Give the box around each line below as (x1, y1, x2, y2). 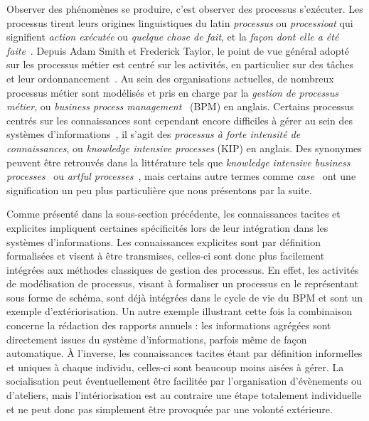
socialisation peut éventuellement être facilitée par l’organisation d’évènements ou (6, 373, 362, 388)
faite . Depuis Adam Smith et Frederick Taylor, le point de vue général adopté (6, 43, 350, 58)
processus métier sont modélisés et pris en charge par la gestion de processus (6, 85, 339, 100)
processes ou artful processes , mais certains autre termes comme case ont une (6, 169, 356, 183)
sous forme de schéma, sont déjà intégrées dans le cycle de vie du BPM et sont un (6, 289, 363, 304)
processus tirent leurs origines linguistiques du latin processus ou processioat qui (6, 15, 353, 30)
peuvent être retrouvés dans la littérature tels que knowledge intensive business (6, 154, 351, 169)
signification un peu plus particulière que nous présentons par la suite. (6, 182, 312, 197)
